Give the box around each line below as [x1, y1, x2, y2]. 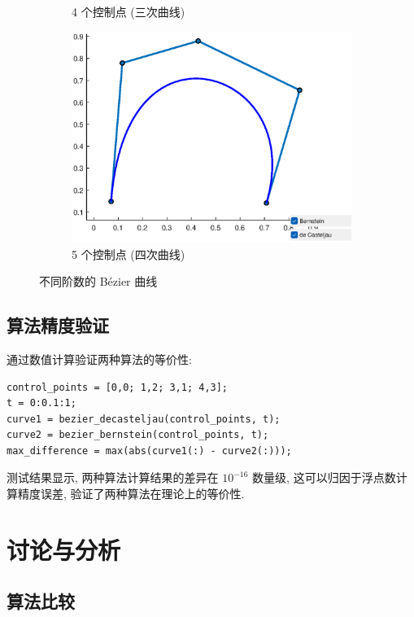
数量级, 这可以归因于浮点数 [252, 469, 396, 486]
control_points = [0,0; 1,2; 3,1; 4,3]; [7, 381, 229, 393]
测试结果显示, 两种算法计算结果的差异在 [7, 469, 219, 486]
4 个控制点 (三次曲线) [72, 3, 185, 20]
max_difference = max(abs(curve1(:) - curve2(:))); [7, 444, 292, 457]
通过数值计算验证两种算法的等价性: [7, 350, 192, 367]
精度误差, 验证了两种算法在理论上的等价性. [17, 485, 245, 502]
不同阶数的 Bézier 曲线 [39, 273, 158, 290]
